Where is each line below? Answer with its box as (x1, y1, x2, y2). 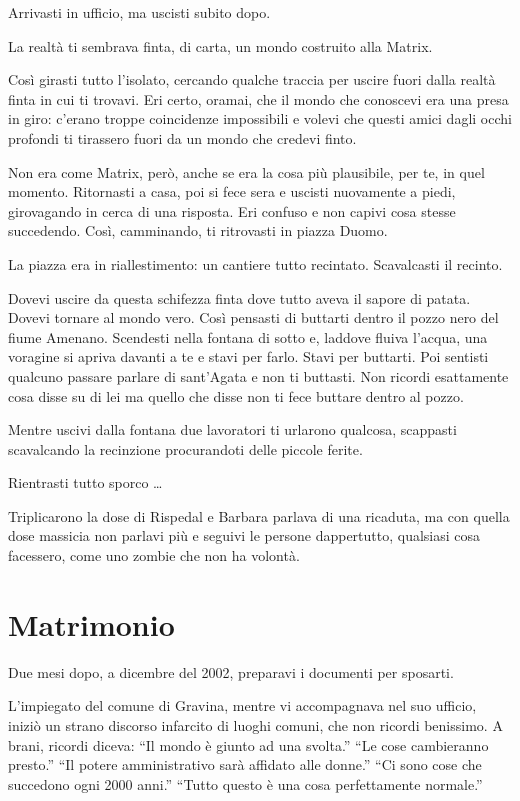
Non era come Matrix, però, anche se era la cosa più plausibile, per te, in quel (8, 161, 485, 182)
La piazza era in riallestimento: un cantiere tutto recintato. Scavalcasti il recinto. (8, 253, 503, 274)
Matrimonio (8, 603, 175, 644)
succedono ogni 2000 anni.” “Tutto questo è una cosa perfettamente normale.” (8, 773, 483, 794)
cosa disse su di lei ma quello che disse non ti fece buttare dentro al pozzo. (8, 385, 464, 406)
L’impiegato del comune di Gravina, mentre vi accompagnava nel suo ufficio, (8, 695, 477, 716)
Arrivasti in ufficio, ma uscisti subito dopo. (8, 2, 271, 22)
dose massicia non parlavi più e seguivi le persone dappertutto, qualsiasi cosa (8, 525, 481, 546)
